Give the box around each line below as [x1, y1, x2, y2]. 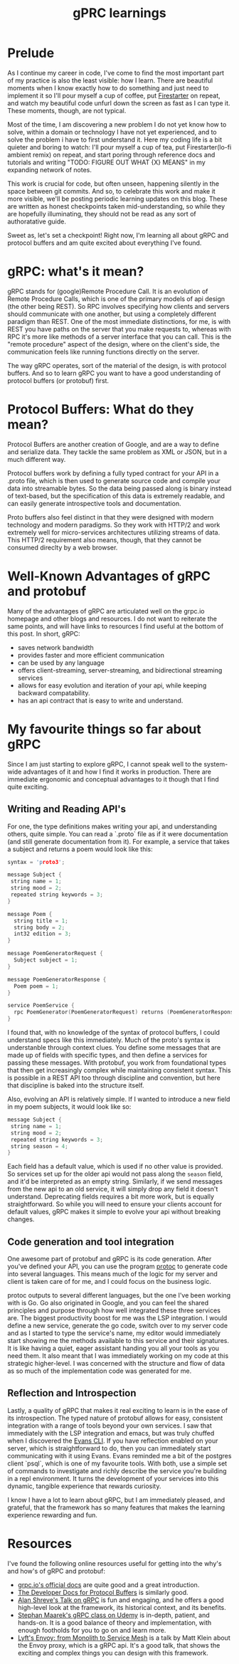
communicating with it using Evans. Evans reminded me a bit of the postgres [7, 1451, 232, 1460]
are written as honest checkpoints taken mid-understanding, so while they [7, 201, 225, 211]
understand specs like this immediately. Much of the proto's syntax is [7, 1036, 211, 1044]
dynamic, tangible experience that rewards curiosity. [7, 1482, 161, 1490]
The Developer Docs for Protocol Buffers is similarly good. [17, 1588, 188, 1596]
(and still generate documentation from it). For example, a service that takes [7, 837, 230, 846]
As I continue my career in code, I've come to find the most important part [7, 68, 225, 77]
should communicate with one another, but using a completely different [7, 310, 217, 318]
